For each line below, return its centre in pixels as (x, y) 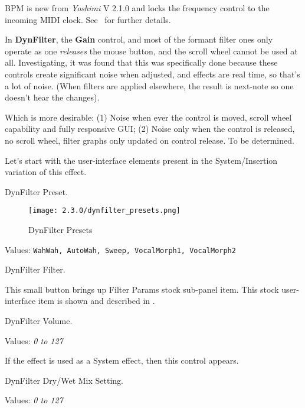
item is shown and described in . (96, 301)
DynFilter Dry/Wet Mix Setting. (64, 380)
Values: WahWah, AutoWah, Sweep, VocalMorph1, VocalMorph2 (120, 249)
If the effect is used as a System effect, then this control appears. (122, 360)
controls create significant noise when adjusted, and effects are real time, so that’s (152, 74)
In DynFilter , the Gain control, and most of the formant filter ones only (139, 39)
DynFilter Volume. (39, 320)
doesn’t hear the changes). (52, 97)
